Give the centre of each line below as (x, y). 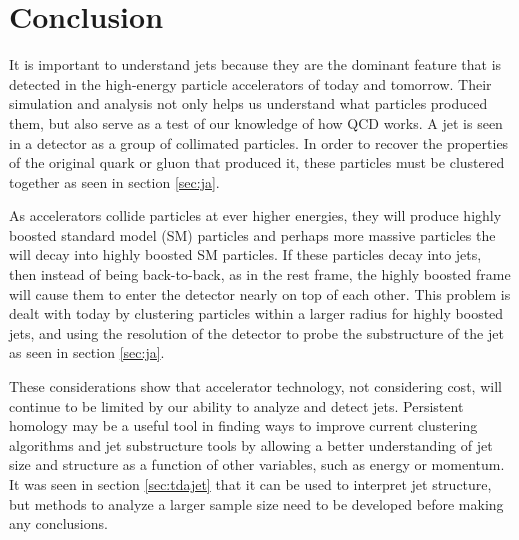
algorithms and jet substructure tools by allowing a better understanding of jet (251, 444)
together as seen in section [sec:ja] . (114, 181)
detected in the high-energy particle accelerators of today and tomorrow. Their (250, 83)
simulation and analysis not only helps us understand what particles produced (248, 103)
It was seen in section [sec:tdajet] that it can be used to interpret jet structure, (250, 484)
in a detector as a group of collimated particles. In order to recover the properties (259, 142)
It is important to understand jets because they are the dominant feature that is (255, 64)
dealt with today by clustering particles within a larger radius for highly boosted (256, 313)
